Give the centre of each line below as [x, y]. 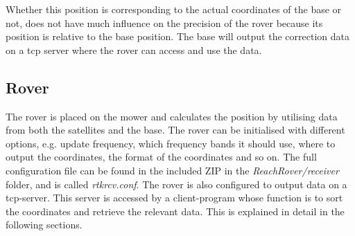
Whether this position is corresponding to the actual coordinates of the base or [174, 9]
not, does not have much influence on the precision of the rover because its [164, 22]
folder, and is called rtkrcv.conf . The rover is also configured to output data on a [176, 184]
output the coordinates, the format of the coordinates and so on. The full [161, 157]
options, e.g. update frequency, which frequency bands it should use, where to [171, 143]
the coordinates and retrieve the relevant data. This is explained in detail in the [175, 211]
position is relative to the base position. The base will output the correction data [177, 36]
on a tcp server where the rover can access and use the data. [134, 49]
